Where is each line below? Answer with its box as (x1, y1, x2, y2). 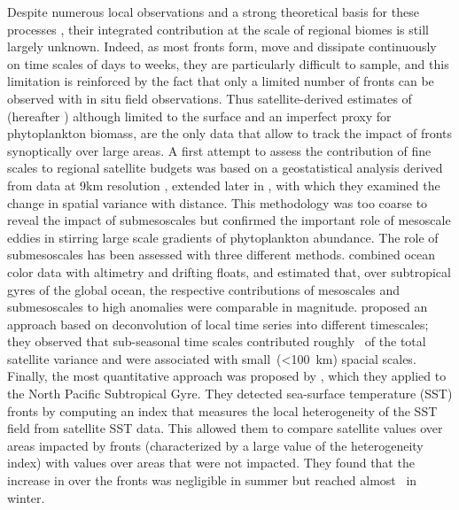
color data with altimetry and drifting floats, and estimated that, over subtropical (7, 262, 451, 281)
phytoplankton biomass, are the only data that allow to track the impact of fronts (7, 124, 453, 143)
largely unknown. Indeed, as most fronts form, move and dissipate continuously (7, 37, 437, 56)
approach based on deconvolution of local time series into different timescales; (7, 314, 429, 333)
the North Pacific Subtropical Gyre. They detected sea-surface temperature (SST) (7, 384, 453, 403)
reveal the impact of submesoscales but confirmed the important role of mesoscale (7, 211, 451, 229)
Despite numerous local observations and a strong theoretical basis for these (7, 3, 419, 20)
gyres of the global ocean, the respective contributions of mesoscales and (7, 280, 401, 298)
